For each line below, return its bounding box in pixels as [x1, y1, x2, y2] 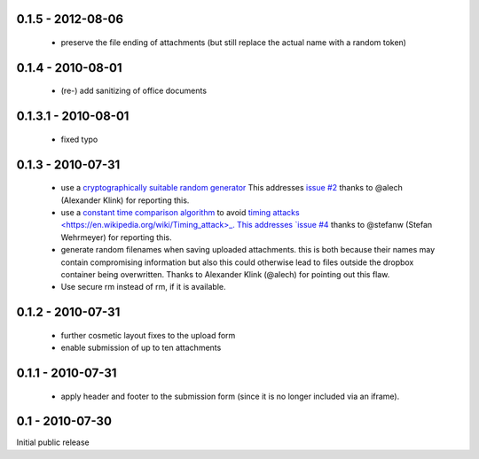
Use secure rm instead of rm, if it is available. [60, 282, 226, 292]
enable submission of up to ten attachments [60, 342, 222, 354]
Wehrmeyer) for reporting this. [60, 231, 172, 243]
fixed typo [60, 134, 98, 144]
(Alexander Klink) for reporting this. [60, 195, 190, 206]
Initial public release [16, 437, 90, 447]
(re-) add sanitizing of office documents [60, 85, 208, 97]
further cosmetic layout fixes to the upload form [60, 330, 236, 340]
